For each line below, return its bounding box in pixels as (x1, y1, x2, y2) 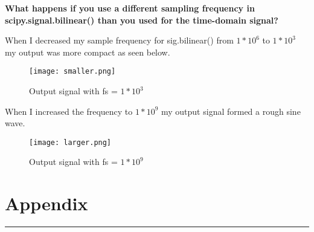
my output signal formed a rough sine (161, 105, 301, 117)
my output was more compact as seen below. (5, 45, 170, 58)
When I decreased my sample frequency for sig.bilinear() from (5, 34, 234, 47)
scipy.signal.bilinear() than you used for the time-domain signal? (5, 13, 278, 26)
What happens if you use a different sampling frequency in (5, 2, 255, 14)
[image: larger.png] (29, 138, 112, 147)
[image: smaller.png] (29, 67, 116, 76)
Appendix (5, 191, 88, 216)
